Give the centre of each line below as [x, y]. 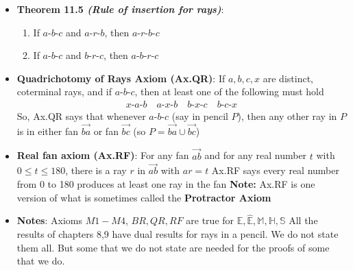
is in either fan [47, 131]
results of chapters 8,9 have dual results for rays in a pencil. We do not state [178, 234]
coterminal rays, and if [64, 91]
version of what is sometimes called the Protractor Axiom [144, 197]
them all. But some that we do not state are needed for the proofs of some [173, 247]
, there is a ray [96, 170]
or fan [106, 131]
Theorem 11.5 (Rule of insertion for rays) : [120, 9]
